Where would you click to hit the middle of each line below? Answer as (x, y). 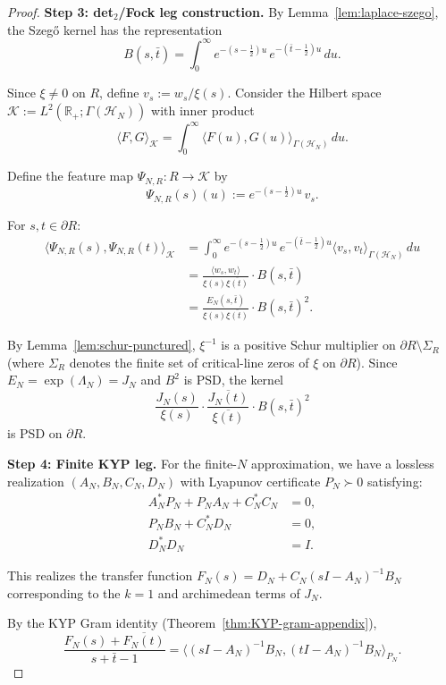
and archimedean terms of (229, 592)
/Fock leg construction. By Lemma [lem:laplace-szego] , (278, 12)
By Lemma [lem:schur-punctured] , (101, 345)
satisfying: (395, 481)
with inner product (203, 110)
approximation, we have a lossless (342, 463)
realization (36, 481)
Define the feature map (71, 176)
